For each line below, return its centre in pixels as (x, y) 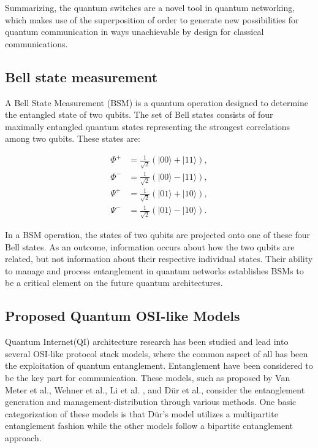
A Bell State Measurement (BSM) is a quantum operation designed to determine (157, 102)
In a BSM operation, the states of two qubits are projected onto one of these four (158, 234)
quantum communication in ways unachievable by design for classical (134, 32)
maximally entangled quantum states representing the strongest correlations (147, 126)
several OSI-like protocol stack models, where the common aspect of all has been (157, 353)
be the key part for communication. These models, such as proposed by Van (148, 377)
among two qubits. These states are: (73, 138)
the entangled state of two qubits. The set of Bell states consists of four (139, 114)
